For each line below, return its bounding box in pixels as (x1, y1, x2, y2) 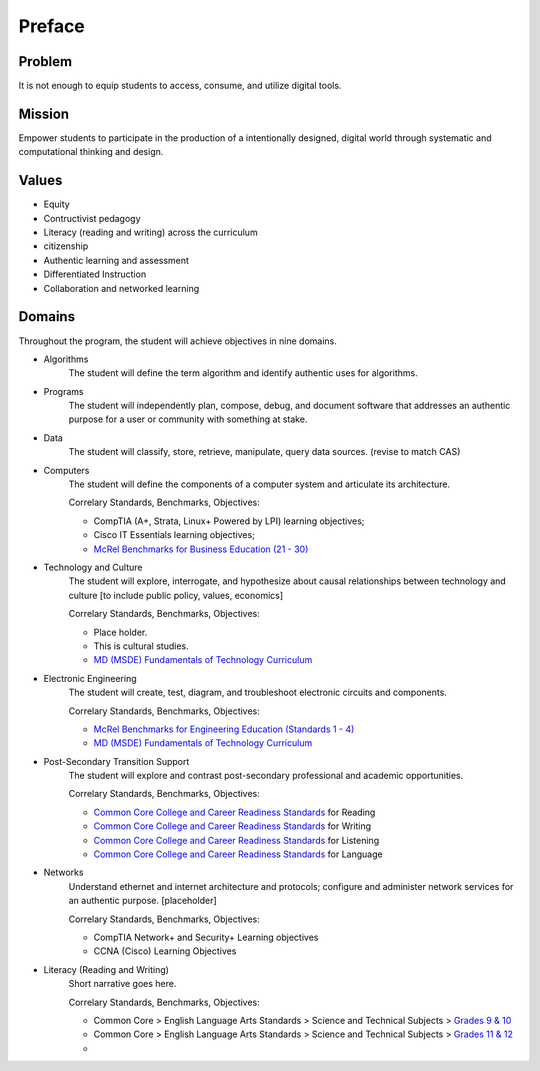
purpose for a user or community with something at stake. (68, 413, 308, 425)
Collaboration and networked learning (43, 282, 200, 294)
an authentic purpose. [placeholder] (68, 895, 217, 907)
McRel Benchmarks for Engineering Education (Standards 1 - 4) (93, 723, 355, 735)
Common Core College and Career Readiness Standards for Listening (93, 834, 380, 846)
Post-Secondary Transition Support (43, 755, 190, 767)
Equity (43, 198, 70, 210)
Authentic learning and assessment (43, 254, 190, 266)
